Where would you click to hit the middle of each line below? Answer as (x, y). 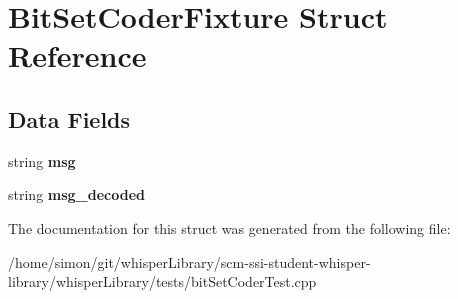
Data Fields (69, 118)
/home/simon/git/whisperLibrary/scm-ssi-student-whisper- (189, 261)
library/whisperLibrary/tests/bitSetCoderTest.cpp (162, 281)
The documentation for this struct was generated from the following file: (229, 227)
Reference (77, 55)
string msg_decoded (77, 194)
